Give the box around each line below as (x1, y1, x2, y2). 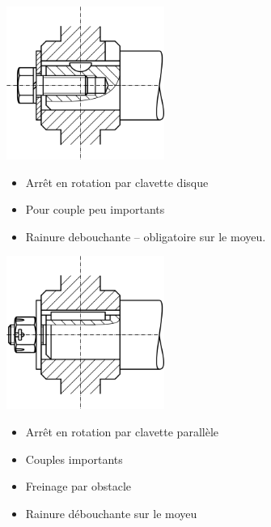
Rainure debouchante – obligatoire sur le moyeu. (25, 227, 266, 244)
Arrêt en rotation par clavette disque (25, 173, 209, 190)
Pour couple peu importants (25, 201, 165, 218)
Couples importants (25, 450, 123, 467)
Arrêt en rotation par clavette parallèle (25, 423, 218, 440)
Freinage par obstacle (25, 478, 132, 495)
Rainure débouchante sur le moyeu (25, 504, 197, 521)
